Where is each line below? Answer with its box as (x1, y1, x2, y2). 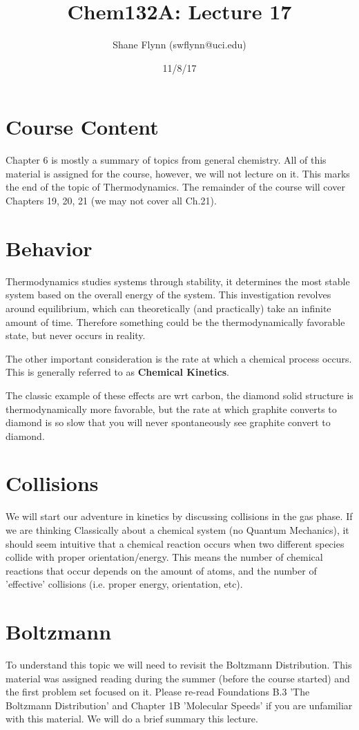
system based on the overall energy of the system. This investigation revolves (6, 287, 331, 302)
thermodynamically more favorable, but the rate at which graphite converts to (6, 401, 337, 416)
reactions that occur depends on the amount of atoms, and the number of (6, 563, 317, 577)
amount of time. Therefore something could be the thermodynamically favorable (6, 314, 345, 329)
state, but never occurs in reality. (6, 328, 146, 343)
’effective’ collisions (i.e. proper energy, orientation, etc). (6, 577, 243, 591)
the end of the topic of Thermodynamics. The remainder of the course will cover (6, 180, 345, 194)
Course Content (6, 113, 159, 141)
